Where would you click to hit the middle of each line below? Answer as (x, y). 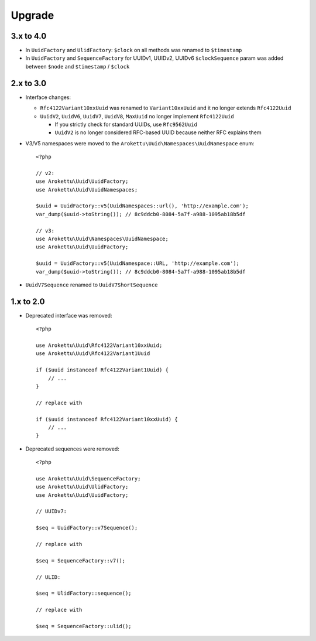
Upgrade (32, 15)
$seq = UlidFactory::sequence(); (84, 594)
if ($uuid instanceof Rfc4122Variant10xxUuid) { (107, 419)
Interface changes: (48, 97)
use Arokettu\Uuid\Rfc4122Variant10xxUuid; (99, 345)
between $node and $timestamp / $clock (78, 66)
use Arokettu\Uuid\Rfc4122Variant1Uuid (93, 354)
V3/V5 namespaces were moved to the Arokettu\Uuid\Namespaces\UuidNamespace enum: (140, 143)
